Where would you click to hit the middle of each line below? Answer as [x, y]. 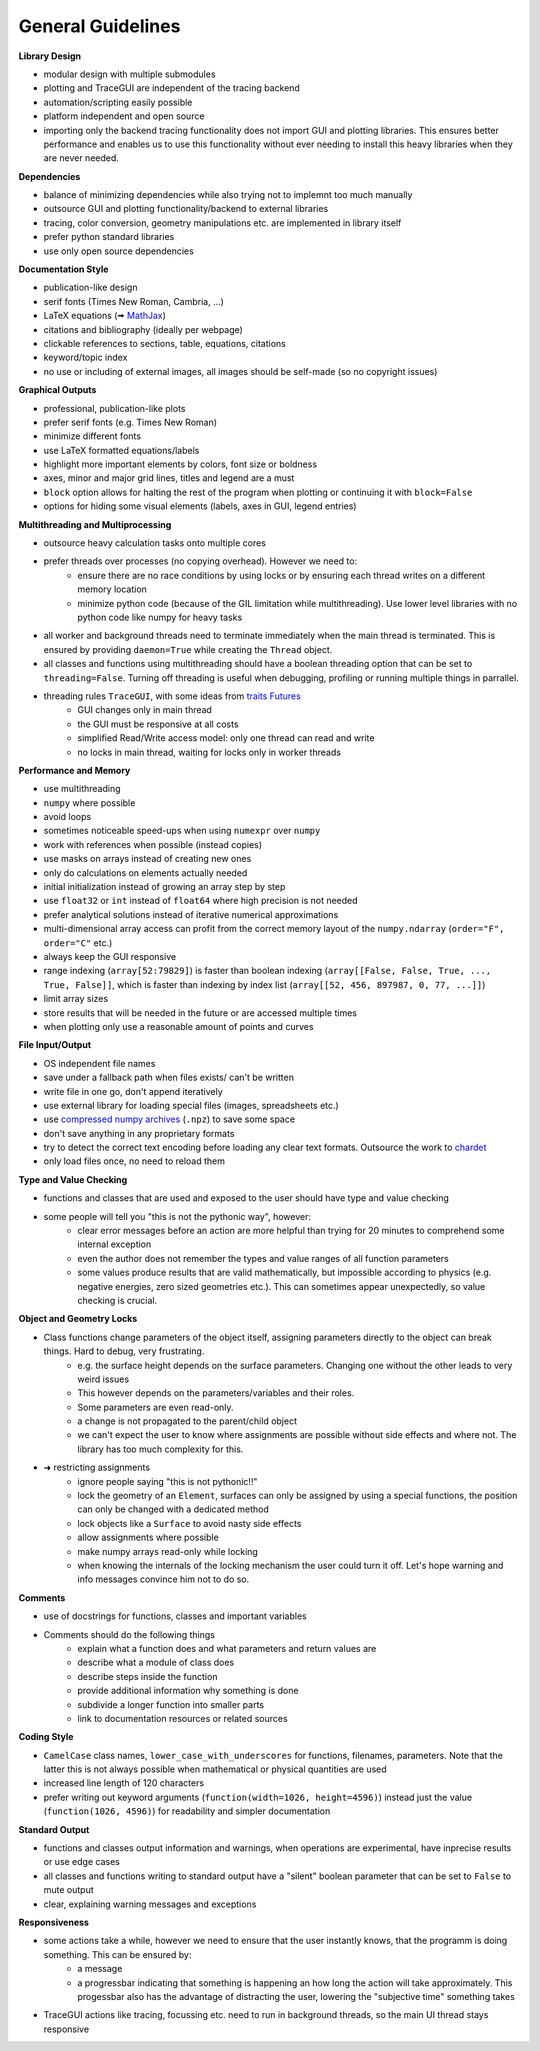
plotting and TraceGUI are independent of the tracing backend [171, 88]
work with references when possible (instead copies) [153, 844]
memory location [112, 589]
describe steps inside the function [147, 1676]
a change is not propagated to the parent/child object [187, 1421]
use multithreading [82, 789]
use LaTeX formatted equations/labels [121, 450]
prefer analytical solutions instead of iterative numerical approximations [191, 914]
